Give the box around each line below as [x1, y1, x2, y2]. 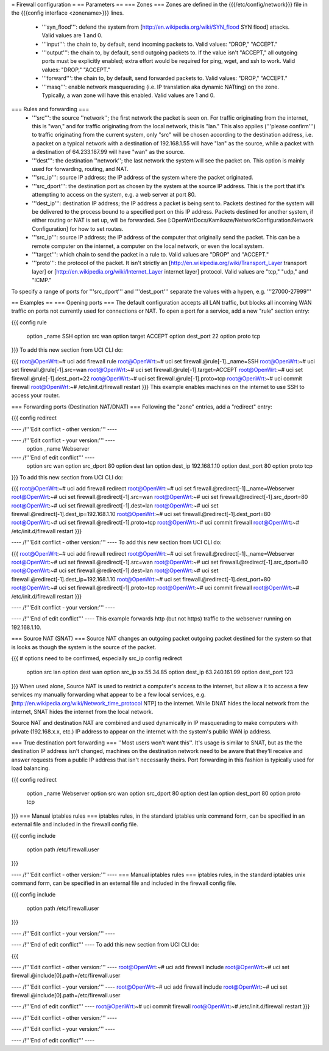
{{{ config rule [11, 318, 47, 326]
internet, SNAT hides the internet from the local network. [11, 708, 154, 715]
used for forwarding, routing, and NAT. [32, 165, 129, 173]
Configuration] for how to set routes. [32, 225, 124, 232]
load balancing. [11, 765, 50, 772]
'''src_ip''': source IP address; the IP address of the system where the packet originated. [32, 174, 253, 181]
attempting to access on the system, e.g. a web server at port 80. [32, 191, 196, 198]
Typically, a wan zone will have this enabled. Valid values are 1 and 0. [41, 92, 216, 99]
